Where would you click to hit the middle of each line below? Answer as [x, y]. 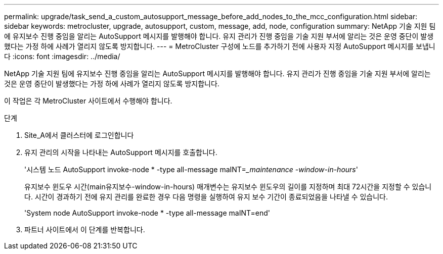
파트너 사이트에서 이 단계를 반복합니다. [85, 230]
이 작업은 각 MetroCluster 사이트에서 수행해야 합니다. [88, 101]
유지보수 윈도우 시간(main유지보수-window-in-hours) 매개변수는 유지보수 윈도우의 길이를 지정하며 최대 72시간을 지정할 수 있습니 [228, 187]
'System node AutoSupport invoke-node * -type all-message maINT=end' [147, 213]
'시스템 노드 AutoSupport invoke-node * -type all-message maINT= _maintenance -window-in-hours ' [191, 169]
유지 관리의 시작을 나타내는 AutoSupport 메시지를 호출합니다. [121, 152]
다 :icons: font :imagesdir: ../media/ [62, 56]
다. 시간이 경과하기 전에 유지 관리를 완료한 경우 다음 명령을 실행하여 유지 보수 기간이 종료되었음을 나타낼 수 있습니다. [206, 197]
